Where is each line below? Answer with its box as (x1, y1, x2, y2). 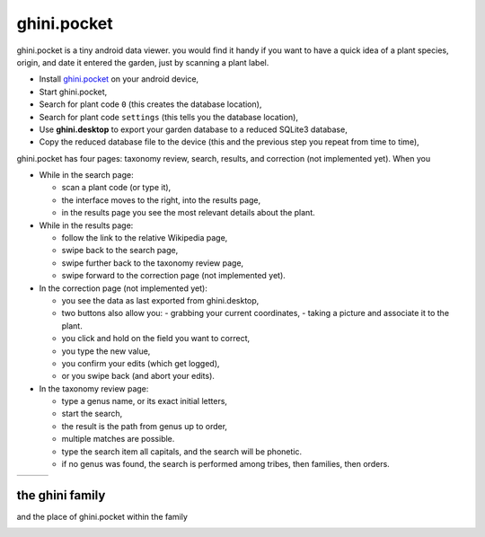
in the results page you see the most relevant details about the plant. (61, 207, 316, 218)
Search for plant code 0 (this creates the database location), (39, 99, 262, 110)
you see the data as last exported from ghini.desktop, (61, 295, 260, 305)
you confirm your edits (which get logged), (61, 357, 220, 368)
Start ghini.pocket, (39, 86, 108, 97)
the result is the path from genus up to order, (61, 420, 228, 431)
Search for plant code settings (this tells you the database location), (39, 111, 298, 122)
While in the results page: (39, 220, 134, 231)
